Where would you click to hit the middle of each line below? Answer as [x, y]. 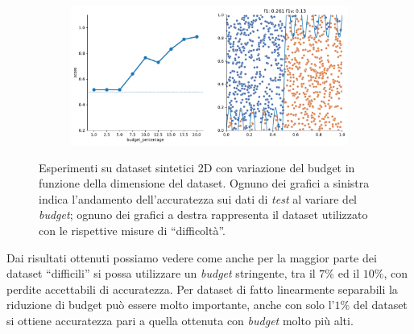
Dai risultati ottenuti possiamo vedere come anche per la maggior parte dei [192, 257]
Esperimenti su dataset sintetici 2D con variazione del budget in [197, 167]
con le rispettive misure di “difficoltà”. [132, 230]
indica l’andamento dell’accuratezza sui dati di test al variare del [198, 198]
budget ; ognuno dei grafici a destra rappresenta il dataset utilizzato [203, 214]
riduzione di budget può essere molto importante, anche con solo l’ [171, 305]
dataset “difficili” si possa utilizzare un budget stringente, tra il [161, 273]
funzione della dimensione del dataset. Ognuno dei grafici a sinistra [204, 183]
